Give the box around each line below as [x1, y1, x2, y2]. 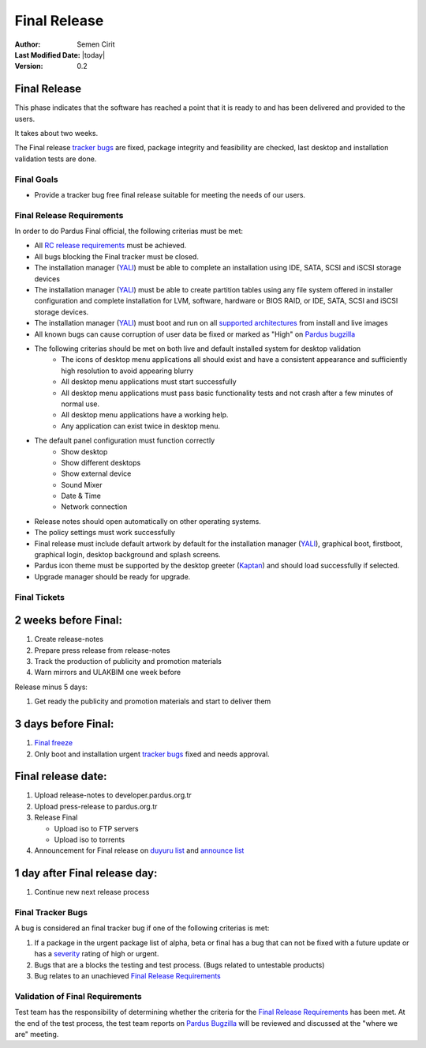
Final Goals [14, 174, 58, 185]
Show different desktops [61, 458, 141, 467]
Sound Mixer [61, 480, 103, 489]
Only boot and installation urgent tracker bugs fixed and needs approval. [34, 749, 270, 759]
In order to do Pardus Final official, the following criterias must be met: [14, 226, 244, 236]
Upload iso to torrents [54, 835, 125, 844]
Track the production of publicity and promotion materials [34, 657, 222, 666]
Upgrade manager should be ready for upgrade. [34, 571, 191, 581]
